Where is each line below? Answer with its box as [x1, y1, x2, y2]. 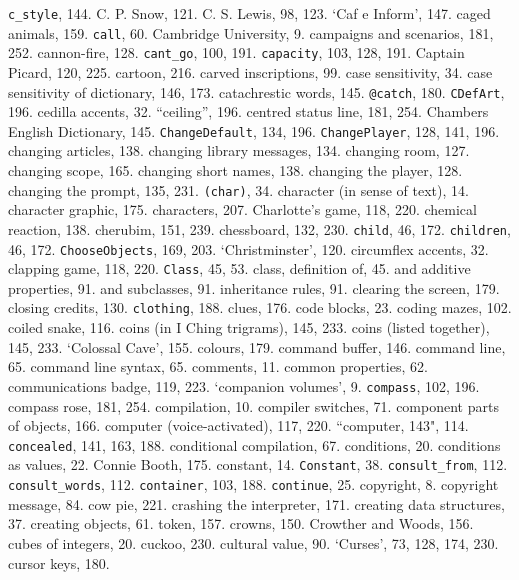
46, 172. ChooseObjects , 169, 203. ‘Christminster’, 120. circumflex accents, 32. [8, 238, 489, 259]
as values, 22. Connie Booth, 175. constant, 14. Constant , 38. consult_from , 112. [8, 454, 508, 475]
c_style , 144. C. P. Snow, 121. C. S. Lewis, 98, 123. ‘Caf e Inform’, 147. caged [8, 3, 491, 23]
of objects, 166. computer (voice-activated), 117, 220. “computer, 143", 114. [8, 415, 469, 436]
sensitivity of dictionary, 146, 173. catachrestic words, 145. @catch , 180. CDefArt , [8, 81, 505, 102]
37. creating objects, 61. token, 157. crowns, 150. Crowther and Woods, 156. [8, 513, 474, 534]
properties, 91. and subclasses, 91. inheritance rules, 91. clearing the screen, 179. [8, 277, 500, 298]
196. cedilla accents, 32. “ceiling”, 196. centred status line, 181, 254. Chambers [8, 101, 489, 122]
